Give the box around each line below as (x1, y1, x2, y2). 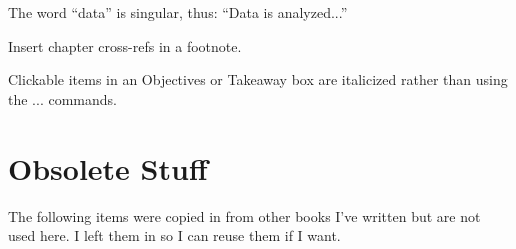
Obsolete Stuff (8, 147, 208, 188)
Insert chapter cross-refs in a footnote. (8, 35, 242, 56)
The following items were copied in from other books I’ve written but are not (8, 205, 481, 226)
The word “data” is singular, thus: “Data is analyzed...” (8, 2, 348, 22)
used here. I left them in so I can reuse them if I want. (8, 225, 341, 246)
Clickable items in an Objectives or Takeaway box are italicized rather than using (8, 69, 508, 90)
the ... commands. (8, 88, 117, 109)
